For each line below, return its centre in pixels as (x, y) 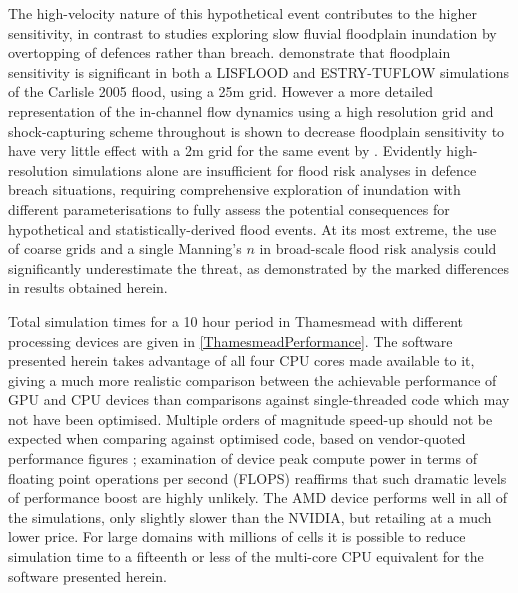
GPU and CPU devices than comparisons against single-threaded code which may (259, 399)
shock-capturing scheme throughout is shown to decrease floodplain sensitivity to (256, 130)
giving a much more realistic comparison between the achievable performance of (252, 379)
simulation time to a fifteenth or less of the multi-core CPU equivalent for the (246, 556)
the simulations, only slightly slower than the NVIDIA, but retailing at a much (250, 516)
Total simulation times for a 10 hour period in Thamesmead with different (235, 320)
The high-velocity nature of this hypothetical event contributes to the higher (242, 13)
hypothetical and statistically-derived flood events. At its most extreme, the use (252, 228)
